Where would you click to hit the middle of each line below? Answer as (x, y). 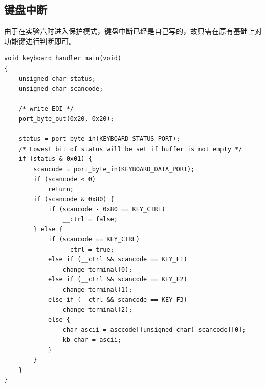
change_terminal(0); (97, 269)
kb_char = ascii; (92, 340)
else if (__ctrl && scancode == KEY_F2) (117, 280)
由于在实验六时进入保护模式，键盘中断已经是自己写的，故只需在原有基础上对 (133, 31)
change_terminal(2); (97, 310)
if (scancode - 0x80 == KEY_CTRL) (106, 209)
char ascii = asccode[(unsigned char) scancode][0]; (154, 330)
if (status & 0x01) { (55, 159)
